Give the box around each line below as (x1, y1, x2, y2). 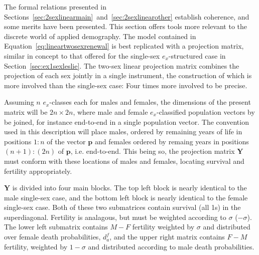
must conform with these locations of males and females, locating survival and (4, 155, 244, 166)
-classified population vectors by (156, 106, 255, 117)
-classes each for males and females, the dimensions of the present (49, 97, 251, 107)
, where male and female (73, 106, 148, 117)
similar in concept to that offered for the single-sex (4, 50, 160, 61)
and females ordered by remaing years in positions (94, 136, 249, 146)
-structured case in (168, 50, 226, 61)
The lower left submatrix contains (4, 221, 108, 232)
